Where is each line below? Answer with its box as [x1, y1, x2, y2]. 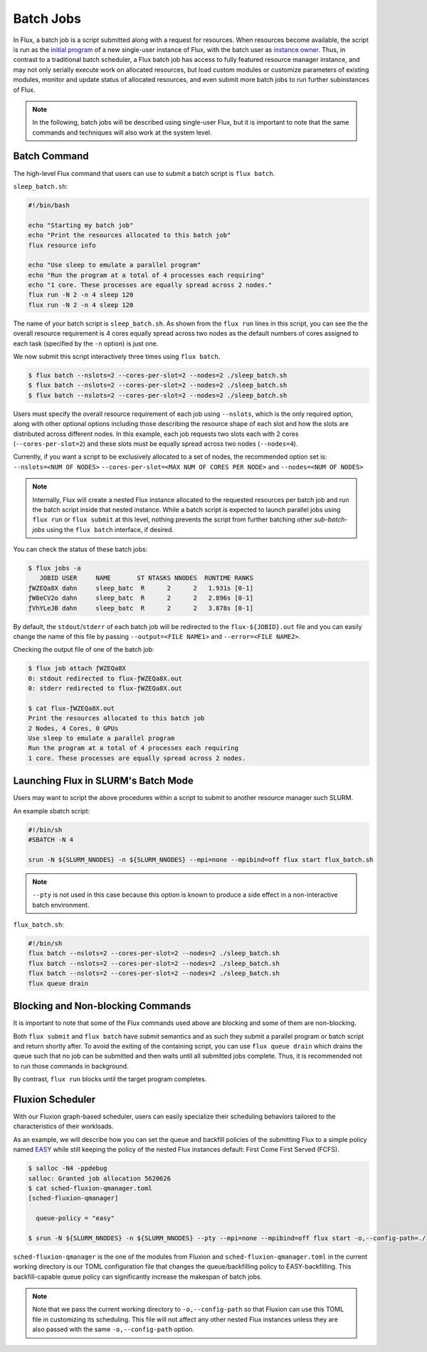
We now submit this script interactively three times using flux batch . [13, 353, 221, 361]
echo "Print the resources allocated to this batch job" [28, 232, 231, 239]
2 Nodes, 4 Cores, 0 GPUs [28, 724, 119, 732]
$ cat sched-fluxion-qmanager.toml [28, 1184, 152, 1192]
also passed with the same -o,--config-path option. [32, 1325, 195, 1333]
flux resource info [28, 241, 96, 249]
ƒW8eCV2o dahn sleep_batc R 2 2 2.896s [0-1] [28, 594, 254, 602]
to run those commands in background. [13, 1061, 129, 1070]
